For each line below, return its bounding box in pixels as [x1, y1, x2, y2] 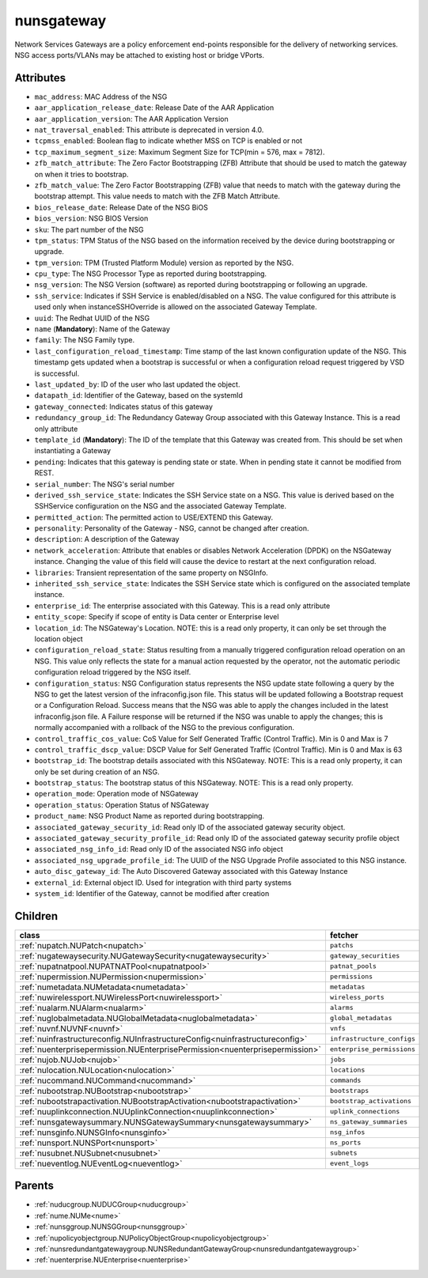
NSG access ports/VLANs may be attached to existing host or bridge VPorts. [14, 50, 265, 59]
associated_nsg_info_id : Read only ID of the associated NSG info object [34, 845, 284, 854]
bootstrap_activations [329, 1097, 411, 1106]
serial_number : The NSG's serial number [34, 479, 175, 489]
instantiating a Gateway [34, 446, 111, 456]
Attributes [14, 71, 66, 85]
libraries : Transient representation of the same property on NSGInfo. [34, 568, 268, 577]
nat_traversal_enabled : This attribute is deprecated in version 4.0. [34, 125, 264, 134]
